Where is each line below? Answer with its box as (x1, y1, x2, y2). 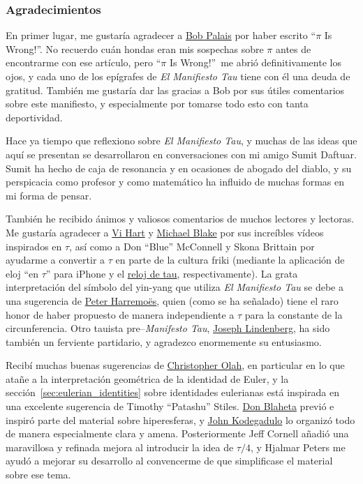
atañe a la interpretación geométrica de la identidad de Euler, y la (6, 371, 289, 386)
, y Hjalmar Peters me (250, 439, 346, 454)
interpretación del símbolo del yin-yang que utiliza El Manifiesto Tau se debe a (6, 280, 344, 294)
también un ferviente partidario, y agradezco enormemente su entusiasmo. (6, 334, 322, 349)
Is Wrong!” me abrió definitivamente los (169, 55, 341, 70)
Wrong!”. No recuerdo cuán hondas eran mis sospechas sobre (6, 41, 264, 56)
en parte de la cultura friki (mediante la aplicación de (115, 252, 345, 267)
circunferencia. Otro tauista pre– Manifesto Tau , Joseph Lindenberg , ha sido (6, 321, 330, 335)
